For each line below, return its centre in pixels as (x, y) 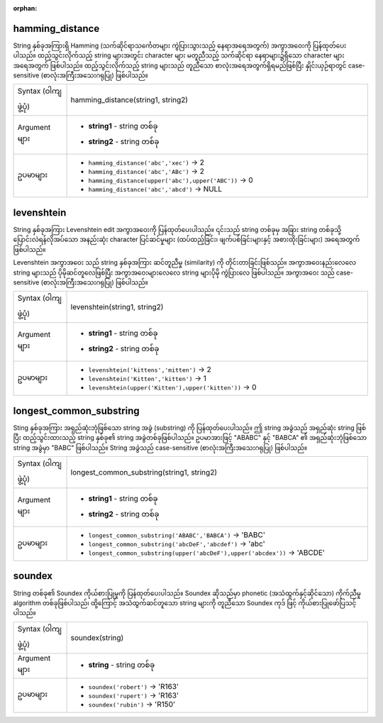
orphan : (25, 8)
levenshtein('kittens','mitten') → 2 (150, 370)
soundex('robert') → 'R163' (134, 686)
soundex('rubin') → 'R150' (132, 704)
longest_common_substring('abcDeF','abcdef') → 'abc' (177, 544)
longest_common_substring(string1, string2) (144, 473)
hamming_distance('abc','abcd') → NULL (155, 189)
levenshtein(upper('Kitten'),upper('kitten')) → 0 (172, 387)
